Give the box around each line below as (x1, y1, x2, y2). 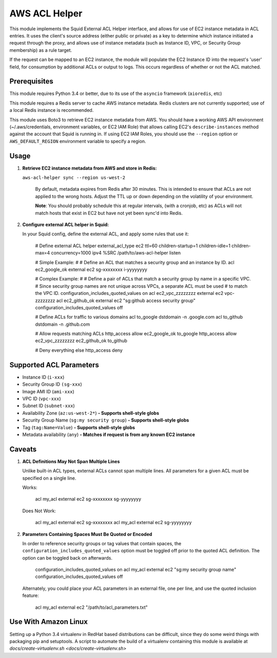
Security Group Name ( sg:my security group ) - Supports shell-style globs (22, 417, 189, 423)
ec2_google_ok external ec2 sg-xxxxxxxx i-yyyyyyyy (35, 266, 147, 272)
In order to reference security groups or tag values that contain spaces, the (22, 540, 182, 546)
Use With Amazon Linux (9, 617, 88, 626)
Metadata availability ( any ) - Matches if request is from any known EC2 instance (22, 431, 195, 437)
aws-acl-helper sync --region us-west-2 (22, 175, 126, 181)
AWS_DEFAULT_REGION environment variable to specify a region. (9, 138, 146, 144)
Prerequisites (9, 77, 53, 86)
